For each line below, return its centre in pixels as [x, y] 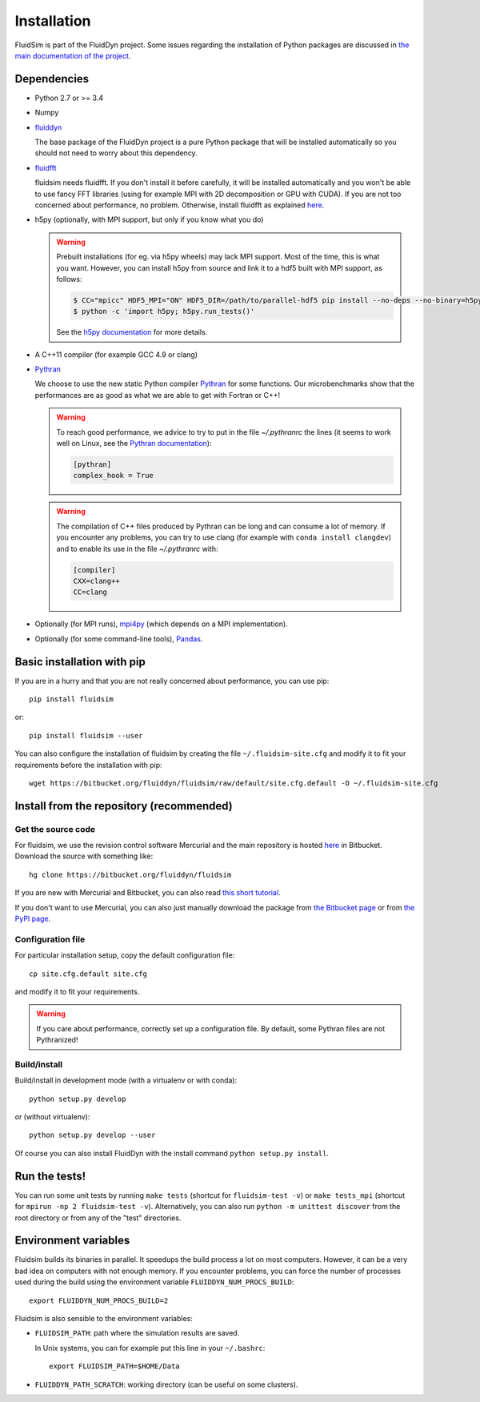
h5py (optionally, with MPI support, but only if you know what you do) [149, 219]
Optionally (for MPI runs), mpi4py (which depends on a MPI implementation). [161, 624]
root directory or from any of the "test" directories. [98, 1218]
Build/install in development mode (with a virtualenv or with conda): [126, 1080]
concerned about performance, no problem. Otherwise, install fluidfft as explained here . [180, 205]
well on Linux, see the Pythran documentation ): [134, 444]
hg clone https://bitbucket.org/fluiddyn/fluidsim [130, 874]
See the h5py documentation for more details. [132, 332]
